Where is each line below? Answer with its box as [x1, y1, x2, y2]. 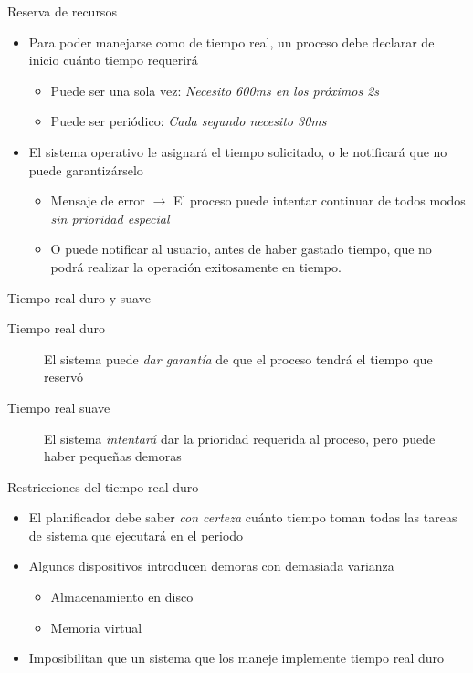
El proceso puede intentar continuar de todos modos [173, 191, 466, 210]
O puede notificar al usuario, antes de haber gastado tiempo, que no [50, 239, 432, 258]
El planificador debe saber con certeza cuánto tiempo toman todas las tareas [28, 508, 457, 527]
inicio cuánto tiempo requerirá [28, 50, 198, 69]
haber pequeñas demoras [44, 447, 182, 466]
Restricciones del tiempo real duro [7, 477, 199, 496]
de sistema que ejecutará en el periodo [28, 525, 244, 544]
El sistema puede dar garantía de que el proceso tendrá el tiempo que [44, 349, 433, 368]
